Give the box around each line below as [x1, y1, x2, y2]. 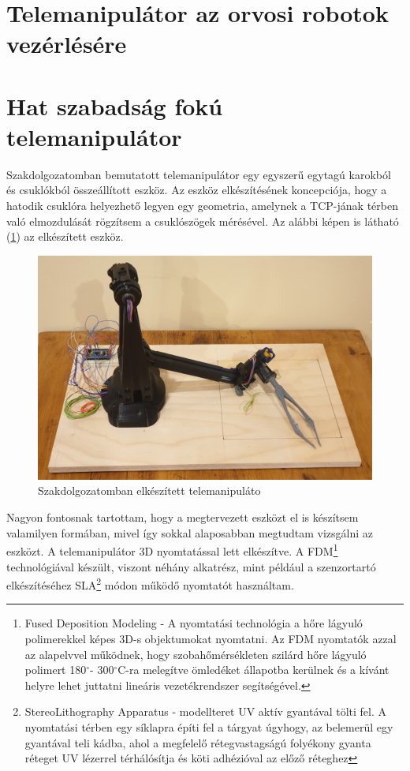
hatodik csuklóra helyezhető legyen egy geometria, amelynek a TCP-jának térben [6, 197, 398, 214]
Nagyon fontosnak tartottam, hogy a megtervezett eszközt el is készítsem [6, 509, 359, 526]
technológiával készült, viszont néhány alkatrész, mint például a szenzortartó [6, 558, 376, 575]
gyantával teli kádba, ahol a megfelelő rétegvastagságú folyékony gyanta [24, 734, 371, 750]
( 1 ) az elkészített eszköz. [6, 228, 124, 245]
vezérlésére [6, 28, 127, 60]
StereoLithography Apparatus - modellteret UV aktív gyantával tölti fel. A [24, 703, 386, 720]
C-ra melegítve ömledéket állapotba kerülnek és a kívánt [117, 661, 389, 678]
